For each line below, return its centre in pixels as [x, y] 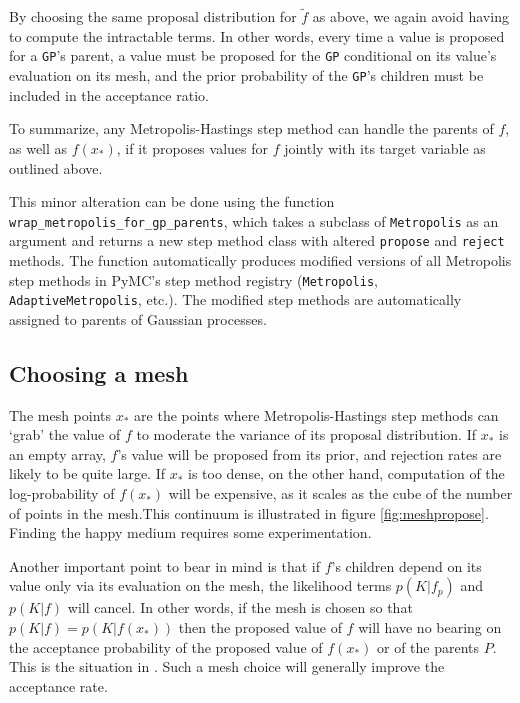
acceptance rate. [58, 685]
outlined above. [56, 167]
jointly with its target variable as [385, 147]
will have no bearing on [430, 627]
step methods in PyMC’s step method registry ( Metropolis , [193, 279]
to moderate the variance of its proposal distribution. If [306, 434]
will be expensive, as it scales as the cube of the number [340, 493]
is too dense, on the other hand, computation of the [346, 473]
